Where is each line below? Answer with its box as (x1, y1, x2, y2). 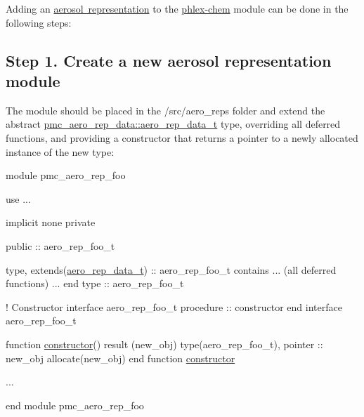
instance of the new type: (6, 144, 115, 159)
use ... (6, 191, 31, 206)
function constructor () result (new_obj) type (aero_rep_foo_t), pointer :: (6, 336, 323, 351)
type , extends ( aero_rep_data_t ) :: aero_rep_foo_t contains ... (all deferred (6, 262, 337, 277)
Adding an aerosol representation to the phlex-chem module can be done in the (6, 1, 349, 15)
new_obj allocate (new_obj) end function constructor (6, 350, 235, 365)
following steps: (6, 15, 72, 29)
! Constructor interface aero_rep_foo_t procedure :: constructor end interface (6, 299, 342, 314)
